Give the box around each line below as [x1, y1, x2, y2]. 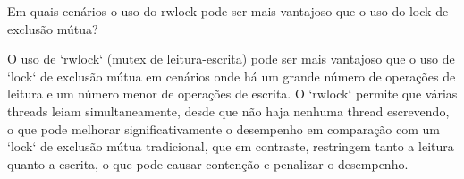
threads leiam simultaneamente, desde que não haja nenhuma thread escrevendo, [7, 101, 450, 120]
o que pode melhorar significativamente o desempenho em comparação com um [7, 119, 440, 138]
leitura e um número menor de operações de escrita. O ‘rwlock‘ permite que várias [7, 84, 458, 103]
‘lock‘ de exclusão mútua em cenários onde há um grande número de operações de [7, 66, 456, 85]
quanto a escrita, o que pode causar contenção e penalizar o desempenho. [7, 154, 409, 173]
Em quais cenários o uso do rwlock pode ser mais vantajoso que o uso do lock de [7, 2, 449, 20]
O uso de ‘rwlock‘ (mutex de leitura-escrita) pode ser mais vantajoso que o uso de [7, 49, 455, 68]
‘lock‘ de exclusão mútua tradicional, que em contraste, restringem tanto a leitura [7, 137, 454, 156]
